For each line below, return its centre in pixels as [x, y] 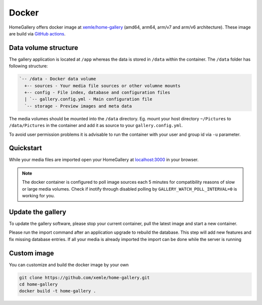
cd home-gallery [39, 284]
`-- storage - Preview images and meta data [78, 106]
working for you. [39, 196]
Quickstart [25, 148]
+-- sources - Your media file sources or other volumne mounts [102, 86]
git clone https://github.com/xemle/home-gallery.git [84, 277]
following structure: [28, 66]
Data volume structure [44, 48]
